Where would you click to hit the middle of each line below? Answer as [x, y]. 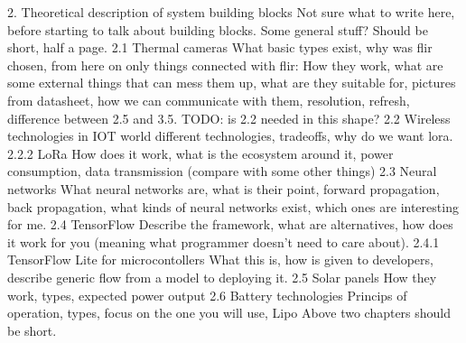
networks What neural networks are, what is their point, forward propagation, [224, 188]
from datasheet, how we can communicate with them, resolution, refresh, [209, 100]
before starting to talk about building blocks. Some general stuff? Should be [218, 29]
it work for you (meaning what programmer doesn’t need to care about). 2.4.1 [224, 241]
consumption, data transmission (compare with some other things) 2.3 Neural [222, 171]
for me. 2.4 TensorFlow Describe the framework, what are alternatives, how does [230, 224]
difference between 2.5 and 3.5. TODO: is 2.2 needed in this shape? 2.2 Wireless [229, 118]
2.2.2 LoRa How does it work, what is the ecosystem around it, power [200, 153]
